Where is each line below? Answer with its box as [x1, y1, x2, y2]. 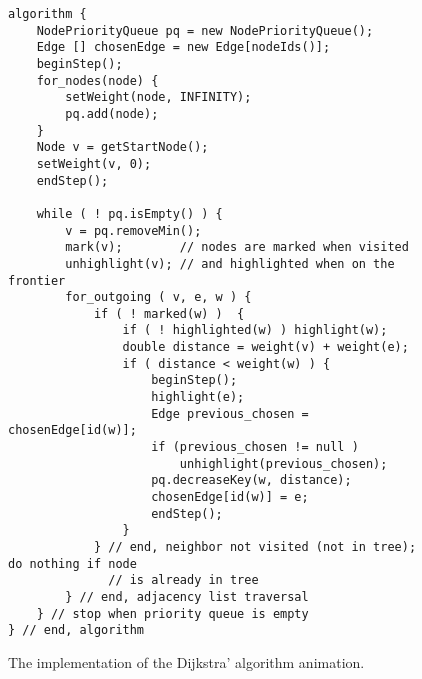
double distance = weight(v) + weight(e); [122, 340, 409, 355]
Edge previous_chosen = [151, 406, 309, 421]
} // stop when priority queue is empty [36, 606, 309, 621]
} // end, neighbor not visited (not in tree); [93, 540, 417, 554]
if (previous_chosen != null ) [151, 440, 359, 455]
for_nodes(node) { [36, 73, 159, 88]
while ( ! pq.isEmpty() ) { [36, 206, 223, 221]
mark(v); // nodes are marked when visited [65, 240, 409, 255]
